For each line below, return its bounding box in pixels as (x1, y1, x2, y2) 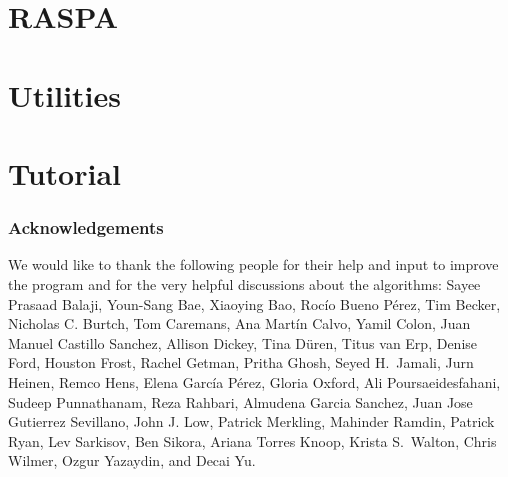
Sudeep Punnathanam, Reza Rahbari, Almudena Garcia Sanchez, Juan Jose (8, 391, 473, 412)
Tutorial (8, 152, 122, 193)
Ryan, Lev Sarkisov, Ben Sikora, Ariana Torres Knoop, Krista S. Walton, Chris (8, 430, 497, 451)
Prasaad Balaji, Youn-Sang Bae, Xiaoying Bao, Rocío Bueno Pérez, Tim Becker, (8, 293, 501, 314)
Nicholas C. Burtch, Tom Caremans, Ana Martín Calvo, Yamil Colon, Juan (8, 313, 471, 334)
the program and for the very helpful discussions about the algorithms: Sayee (8, 273, 481, 294)
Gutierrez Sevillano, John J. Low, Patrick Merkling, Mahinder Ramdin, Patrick (8, 411, 495, 432)
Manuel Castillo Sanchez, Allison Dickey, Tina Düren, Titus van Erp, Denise (8, 332, 478, 353)
